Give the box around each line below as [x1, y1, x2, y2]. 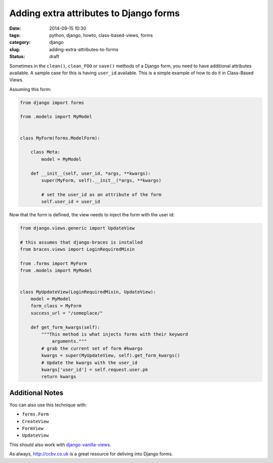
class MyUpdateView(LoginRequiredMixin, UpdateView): [20, 289, 156, 295]
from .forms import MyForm [20, 261, 87, 266]
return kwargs [41, 374, 76, 380]
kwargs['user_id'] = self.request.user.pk [41, 366, 149, 373]
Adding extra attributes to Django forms [9, 8, 180, 19]
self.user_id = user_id [41, 199, 101, 205]
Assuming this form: [9, 86, 52, 92]
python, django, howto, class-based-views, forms [49, 32, 153, 38]
